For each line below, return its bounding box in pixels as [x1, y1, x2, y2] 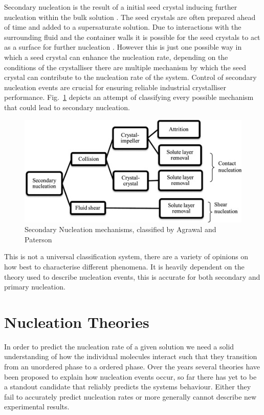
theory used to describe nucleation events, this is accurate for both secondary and [4, 271, 260, 282]
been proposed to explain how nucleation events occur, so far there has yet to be [4, 371, 257, 382]
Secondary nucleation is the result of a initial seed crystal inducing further [4, 2, 237, 12]
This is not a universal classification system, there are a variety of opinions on [4, 251, 249, 262]
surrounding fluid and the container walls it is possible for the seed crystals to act [4, 31, 260, 42]
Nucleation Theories [4, 311, 149, 332]
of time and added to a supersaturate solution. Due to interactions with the [4, 22, 241, 32]
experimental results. [4, 401, 70, 412]
